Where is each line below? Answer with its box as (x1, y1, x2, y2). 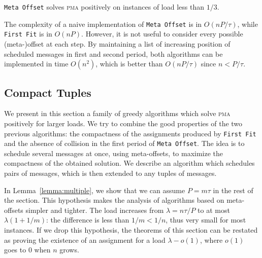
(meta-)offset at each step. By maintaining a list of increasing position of (4, 38, 231, 49)
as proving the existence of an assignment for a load (4, 234, 166, 245)
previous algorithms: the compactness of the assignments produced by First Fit (4, 128, 256, 138)
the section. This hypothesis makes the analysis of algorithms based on (4, 195, 224, 205)
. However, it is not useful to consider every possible (81, 28, 243, 39)
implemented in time (4, 58, 69, 69)
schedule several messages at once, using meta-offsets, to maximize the (4, 148, 223, 158)
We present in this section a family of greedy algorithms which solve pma (4, 108, 231, 119)
